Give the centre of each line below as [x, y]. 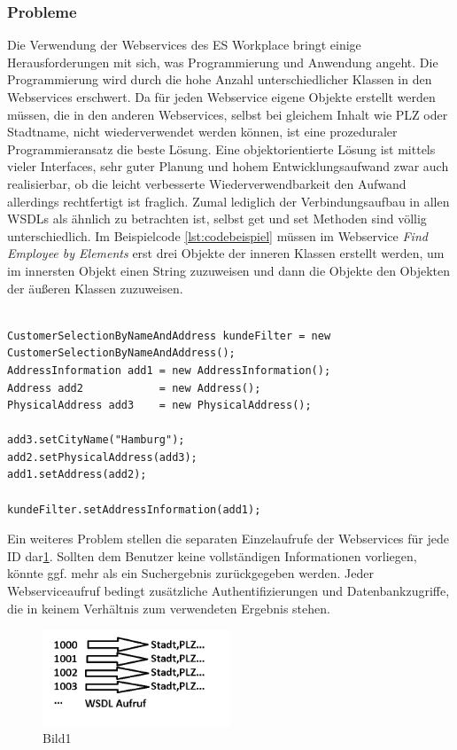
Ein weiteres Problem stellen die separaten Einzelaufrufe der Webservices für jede [228, 539]
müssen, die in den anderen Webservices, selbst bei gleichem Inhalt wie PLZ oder [228, 114]
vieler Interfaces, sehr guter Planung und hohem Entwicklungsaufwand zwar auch [228, 166]
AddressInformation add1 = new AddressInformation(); [169, 370]
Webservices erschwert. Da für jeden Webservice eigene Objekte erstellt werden [221, 97]
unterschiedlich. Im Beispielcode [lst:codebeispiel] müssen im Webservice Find [217, 235]
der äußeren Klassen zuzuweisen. [95, 288]
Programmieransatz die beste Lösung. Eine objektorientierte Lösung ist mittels [221, 148]
